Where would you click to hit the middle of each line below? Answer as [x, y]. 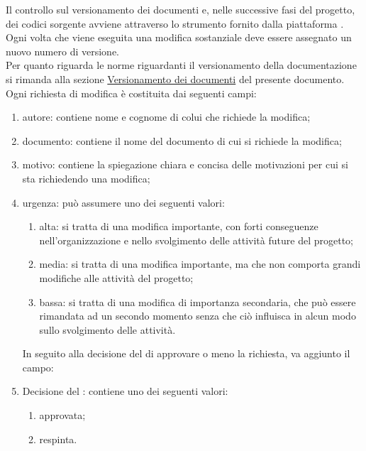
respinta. [58, 439]
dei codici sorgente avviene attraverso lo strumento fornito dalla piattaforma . [175, 23]
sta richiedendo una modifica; [86, 178]
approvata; [62, 415]
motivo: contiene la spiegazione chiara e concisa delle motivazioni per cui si [185, 164]
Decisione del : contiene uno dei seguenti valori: [125, 391]
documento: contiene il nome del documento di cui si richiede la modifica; [182, 140]
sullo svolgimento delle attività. [107, 329]
